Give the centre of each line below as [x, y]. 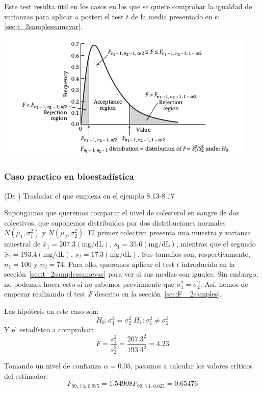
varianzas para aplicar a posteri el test [64, 16]
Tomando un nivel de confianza [53, 365]
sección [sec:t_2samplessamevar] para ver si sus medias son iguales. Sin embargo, [131, 274]
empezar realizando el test [45, 294]
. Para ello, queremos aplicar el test [119, 264]
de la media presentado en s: [175, 16]
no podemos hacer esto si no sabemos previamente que [89, 284]
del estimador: [26, 375]
